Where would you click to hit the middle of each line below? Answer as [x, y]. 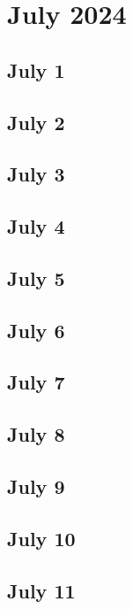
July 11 [41, 590]
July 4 [36, 226]
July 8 [36, 434]
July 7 [36, 382]
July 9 [36, 486]
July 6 [36, 330]
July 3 [36, 174]
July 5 [36, 278]
